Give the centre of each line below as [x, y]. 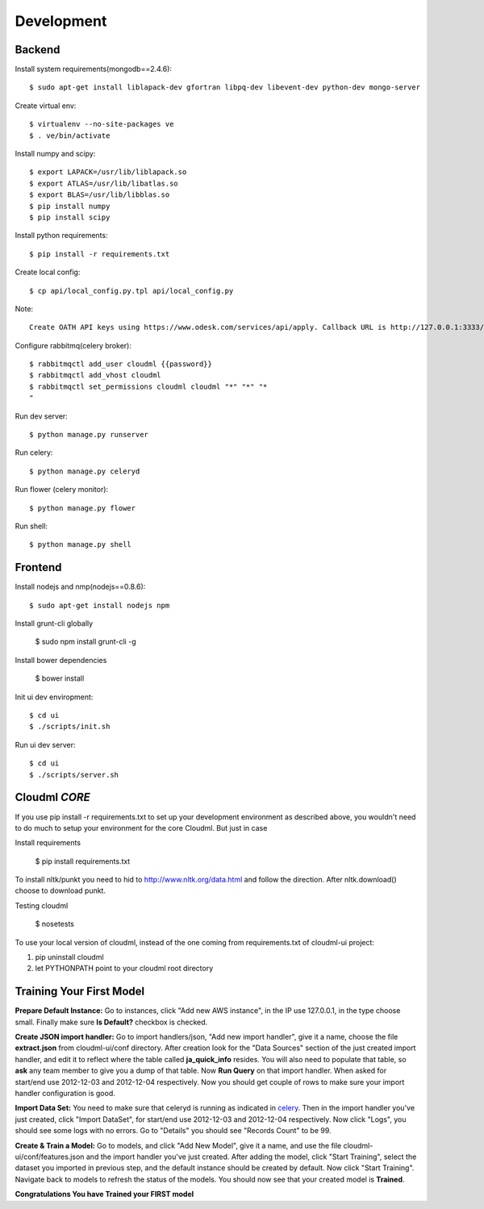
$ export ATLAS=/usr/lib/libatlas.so [104, 183]
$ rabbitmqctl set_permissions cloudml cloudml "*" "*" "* [148, 386]
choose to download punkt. [60, 890]
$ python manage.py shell [81, 545]
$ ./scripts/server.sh [74, 775]
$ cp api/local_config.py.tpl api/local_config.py [131, 291]
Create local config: [48, 272]
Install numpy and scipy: [55, 154]
